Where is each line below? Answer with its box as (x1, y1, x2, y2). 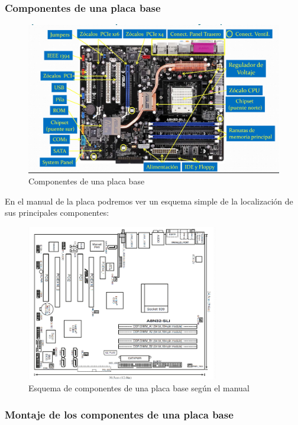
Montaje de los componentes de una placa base (5, 407, 234, 421)
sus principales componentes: (5, 206, 109, 219)
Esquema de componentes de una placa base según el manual (28, 381, 250, 394)
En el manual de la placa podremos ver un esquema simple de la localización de (5, 194, 293, 207)
